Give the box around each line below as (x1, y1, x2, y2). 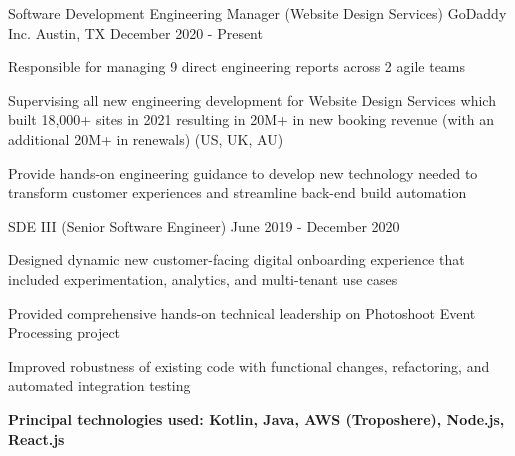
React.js (8, 428, 65, 449)
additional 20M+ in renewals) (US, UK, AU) (8, 128, 284, 149)
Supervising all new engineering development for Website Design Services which (8, 89, 496, 110)
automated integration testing (8, 375, 191, 396)
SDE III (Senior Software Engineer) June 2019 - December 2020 (8, 215, 400, 236)
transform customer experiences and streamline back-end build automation (8, 182, 467, 203)
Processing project (8, 322, 121, 343)
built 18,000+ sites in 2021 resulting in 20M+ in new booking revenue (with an (8, 109, 495, 130)
